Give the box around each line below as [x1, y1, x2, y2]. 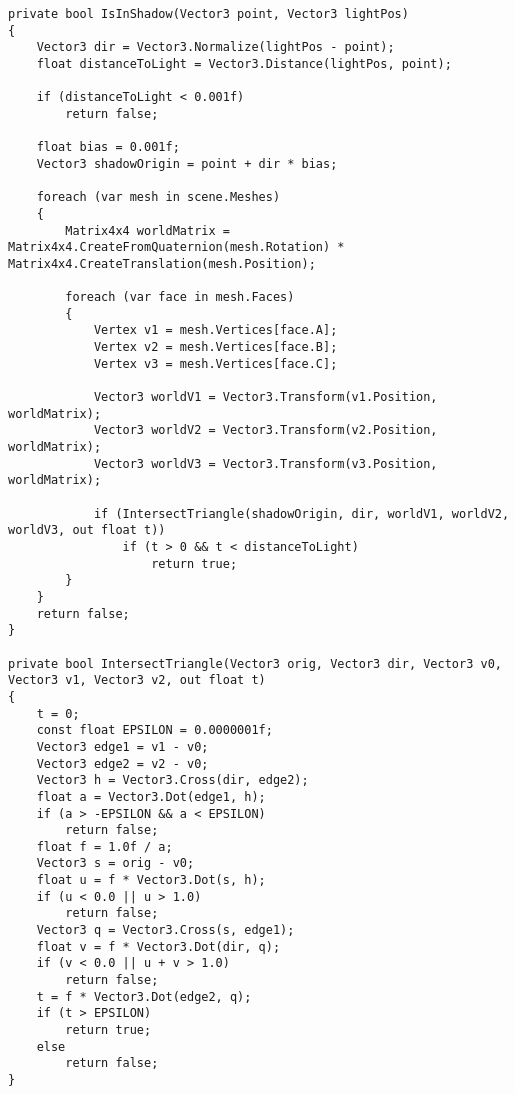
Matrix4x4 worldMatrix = [65, 223, 230, 238]
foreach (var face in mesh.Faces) [65, 290, 295, 305]
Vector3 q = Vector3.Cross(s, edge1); [36, 923, 295, 938]
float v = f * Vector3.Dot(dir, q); [36, 939, 281, 954]
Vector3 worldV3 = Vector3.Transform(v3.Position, [93, 456, 438, 471]
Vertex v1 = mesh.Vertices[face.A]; [93, 323, 338, 338]
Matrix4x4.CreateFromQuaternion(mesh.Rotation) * [8, 240, 345, 255]
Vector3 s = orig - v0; [36, 856, 195, 871]
